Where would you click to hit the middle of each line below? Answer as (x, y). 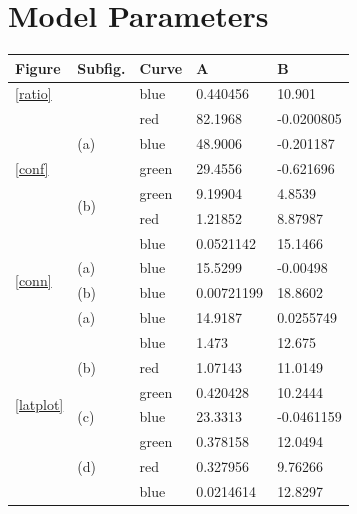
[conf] (32, 168)
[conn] (33, 279)
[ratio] (33, 93)
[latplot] (39, 404)
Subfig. (101, 67)
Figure (38, 67)
